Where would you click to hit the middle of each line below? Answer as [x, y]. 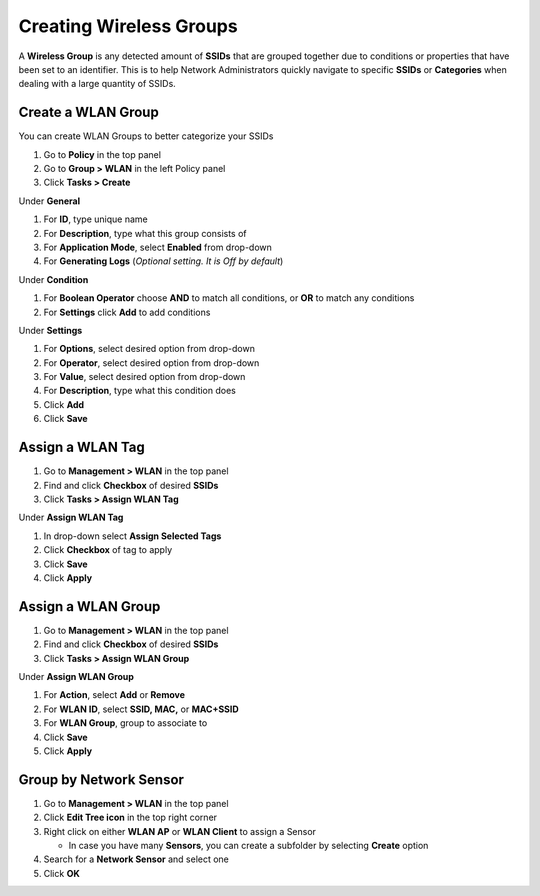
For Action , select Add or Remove [114, 695]
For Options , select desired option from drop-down [149, 349]
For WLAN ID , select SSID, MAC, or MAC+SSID [141, 709]
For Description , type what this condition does [140, 391]
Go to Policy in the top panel [102, 154]
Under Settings [50, 330]
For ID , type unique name [96, 219]
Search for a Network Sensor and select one [136, 859]
